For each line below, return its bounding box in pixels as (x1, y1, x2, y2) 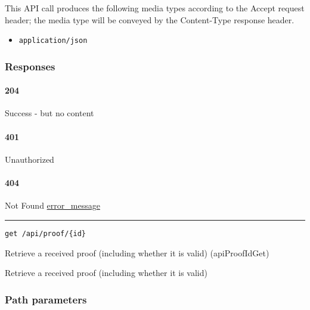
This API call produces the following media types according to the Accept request (5, 2, 305, 14)
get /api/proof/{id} (5, 229, 86, 238)
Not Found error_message (5, 199, 100, 212)
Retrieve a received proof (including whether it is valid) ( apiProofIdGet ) (5, 246, 269, 259)
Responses (5, 58, 55, 73)
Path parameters (5, 292, 87, 306)
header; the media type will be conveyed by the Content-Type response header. (5, 13, 294, 26)
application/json (18, 36, 88, 45)
